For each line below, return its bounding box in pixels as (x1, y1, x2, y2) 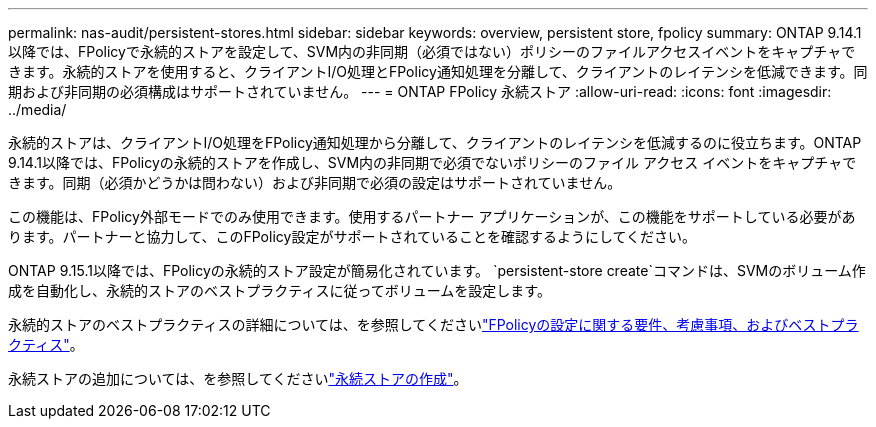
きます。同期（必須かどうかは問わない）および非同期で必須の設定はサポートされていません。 (8, 174, 622, 191)
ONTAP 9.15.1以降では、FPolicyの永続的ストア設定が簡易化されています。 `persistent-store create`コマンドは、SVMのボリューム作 (8, 262, 866, 279)
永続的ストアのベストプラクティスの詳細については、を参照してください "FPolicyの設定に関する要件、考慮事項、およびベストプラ (8, 316, 859, 333)
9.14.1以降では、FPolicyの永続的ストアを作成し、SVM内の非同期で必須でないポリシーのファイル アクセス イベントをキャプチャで (8, 154, 857, 171)
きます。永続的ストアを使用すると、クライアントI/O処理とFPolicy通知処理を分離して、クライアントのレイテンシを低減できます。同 (8, 63, 868, 80)
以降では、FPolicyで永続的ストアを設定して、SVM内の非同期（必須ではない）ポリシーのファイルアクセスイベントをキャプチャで (8, 43, 856, 60)
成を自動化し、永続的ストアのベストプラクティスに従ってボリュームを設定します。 (8, 282, 551, 299)
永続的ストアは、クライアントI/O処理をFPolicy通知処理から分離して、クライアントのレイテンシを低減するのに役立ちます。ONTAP (8, 134, 862, 151)
